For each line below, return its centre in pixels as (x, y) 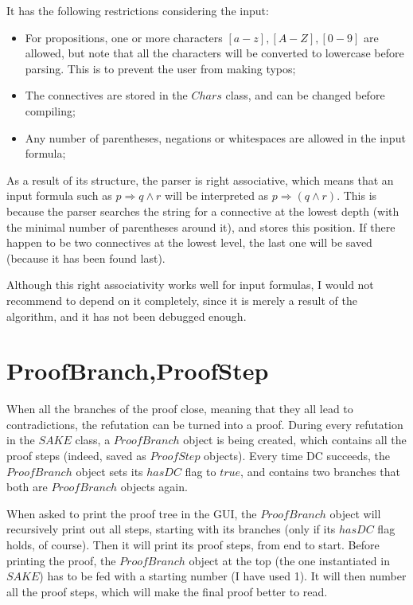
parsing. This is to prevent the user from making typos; (160, 68)
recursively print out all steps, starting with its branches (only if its (171, 529)
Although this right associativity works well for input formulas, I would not (190, 285)
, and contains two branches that (320, 471)
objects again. (154, 487)
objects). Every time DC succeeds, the (297, 455)
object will (355, 513)
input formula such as (59, 195)
